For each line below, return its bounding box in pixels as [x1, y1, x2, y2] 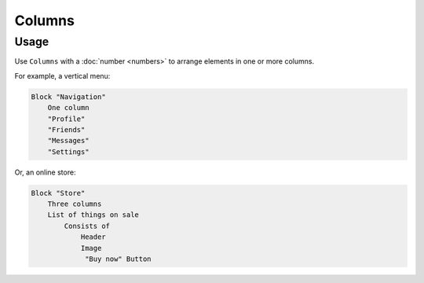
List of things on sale [47, 211, 139, 219]
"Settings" [47, 147, 90, 156]
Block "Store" [31, 189, 86, 197]
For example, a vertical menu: [14, 71, 111, 80]
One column [47, 103, 90, 112]
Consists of [64, 221, 110, 230]
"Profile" [47, 114, 86, 123]
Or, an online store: [14, 167, 76, 177]
